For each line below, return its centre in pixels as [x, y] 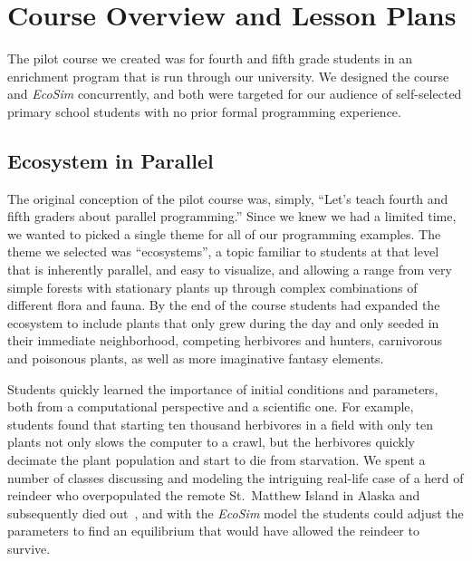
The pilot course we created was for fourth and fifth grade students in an [210, 58]
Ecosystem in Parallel [111, 160]
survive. [29, 548]
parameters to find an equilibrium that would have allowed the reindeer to [213, 531]
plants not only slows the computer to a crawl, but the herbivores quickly [212, 442]
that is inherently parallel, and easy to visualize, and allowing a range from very [230, 270]
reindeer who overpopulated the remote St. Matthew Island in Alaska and [214, 495]
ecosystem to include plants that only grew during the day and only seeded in [223, 322]
